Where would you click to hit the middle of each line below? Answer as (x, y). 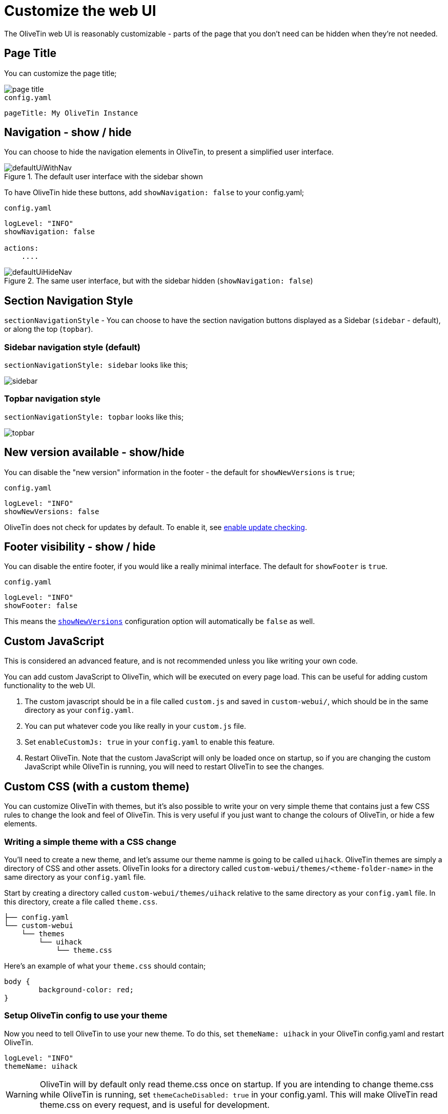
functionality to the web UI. (50, 686)
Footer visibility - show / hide (80, 547)
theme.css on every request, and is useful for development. (155, 1104)
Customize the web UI (80, 11)
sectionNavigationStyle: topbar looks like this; (94, 417)
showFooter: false (41, 606)
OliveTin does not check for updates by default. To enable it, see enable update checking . (156, 527)
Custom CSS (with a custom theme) (97, 786)
